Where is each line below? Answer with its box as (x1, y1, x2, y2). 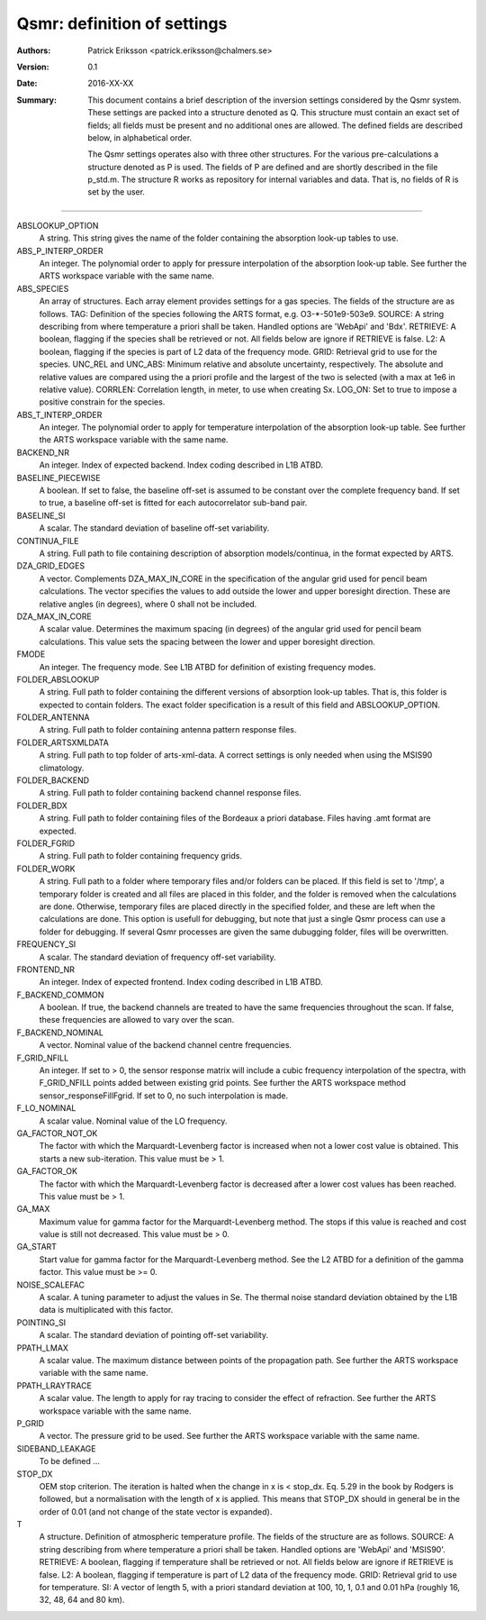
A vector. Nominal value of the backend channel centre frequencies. (39, 1040, 292, 1051)
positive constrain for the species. (39, 396, 166, 407)
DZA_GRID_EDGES (16, 560, 85, 571)
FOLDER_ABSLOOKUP (16, 674, 100, 685)
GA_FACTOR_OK (16, 1166, 78, 1177)
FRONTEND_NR (16, 964, 76, 975)
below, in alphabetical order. (87, 132, 193, 143)
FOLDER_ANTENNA (16, 712, 90, 723)
